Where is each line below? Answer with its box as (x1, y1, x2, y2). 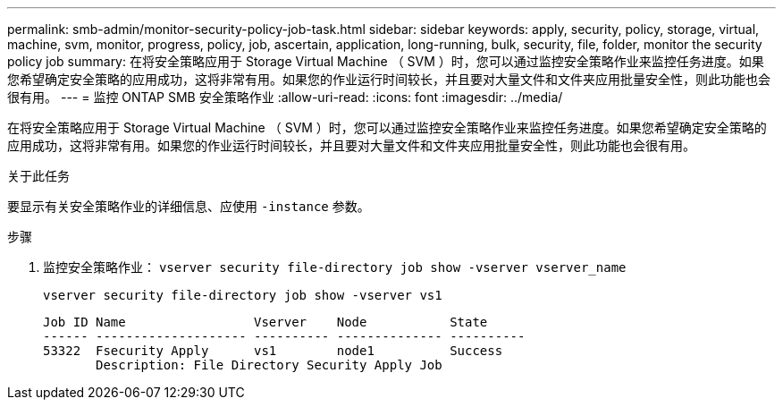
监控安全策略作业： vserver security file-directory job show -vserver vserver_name (43, 259, 627, 275)
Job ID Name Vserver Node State (43, 315, 488, 329)
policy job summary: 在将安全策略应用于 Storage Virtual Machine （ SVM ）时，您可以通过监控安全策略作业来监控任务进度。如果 (7, 54, 764, 69)
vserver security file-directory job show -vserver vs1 (43, 288, 442, 302)
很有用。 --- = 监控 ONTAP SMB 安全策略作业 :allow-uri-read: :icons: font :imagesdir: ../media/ (7, 89, 563, 105)
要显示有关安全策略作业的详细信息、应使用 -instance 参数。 (7, 199, 370, 214)
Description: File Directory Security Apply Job (96, 358, 442, 372)
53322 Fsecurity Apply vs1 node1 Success (43, 343, 503, 358)
